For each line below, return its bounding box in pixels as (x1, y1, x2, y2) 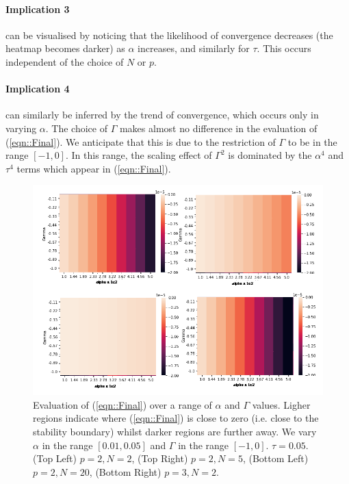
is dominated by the (228, 148, 312, 162)
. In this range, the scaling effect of (65, 148, 212, 162)
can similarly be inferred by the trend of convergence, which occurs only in (5, 107, 319, 122)
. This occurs (257, 41, 311, 55)
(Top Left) (33, 451, 77, 466)
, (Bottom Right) (89, 464, 161, 479)
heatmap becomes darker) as (5, 41, 125, 55)
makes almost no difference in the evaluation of (119, 120, 318, 135)
